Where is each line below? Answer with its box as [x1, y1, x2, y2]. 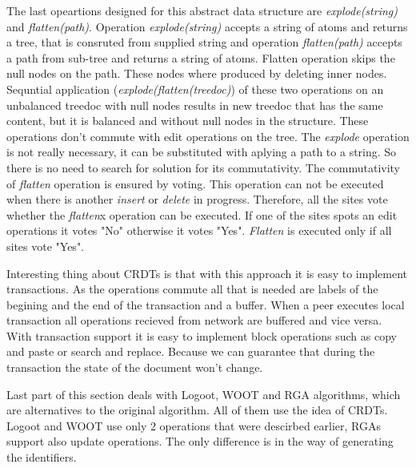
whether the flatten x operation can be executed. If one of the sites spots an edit [6, 206, 398, 223]
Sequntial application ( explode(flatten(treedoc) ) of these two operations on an [6, 80, 384, 97]
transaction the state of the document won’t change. [6, 359, 263, 376]
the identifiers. [6, 449, 77, 466]
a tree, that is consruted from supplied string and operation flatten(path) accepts [6, 34, 402, 50]
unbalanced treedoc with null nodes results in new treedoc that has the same [6, 96, 383, 113]
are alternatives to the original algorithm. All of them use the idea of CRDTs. [6, 401, 388, 418]
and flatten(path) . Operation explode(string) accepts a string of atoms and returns [6, 18, 408, 34]
